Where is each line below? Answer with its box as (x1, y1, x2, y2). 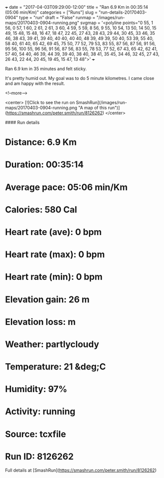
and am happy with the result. (5, 80, 65, 86)
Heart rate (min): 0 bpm (5, 271, 103, 283)
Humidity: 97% (5, 384, 68, 395)
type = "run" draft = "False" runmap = (19, 15, 95, 20)
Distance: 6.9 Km (5, 137, 77, 148)
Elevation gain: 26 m (5, 294, 90, 305)
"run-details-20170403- (98, 9, 147, 15)
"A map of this (78, 105, 107, 110)
